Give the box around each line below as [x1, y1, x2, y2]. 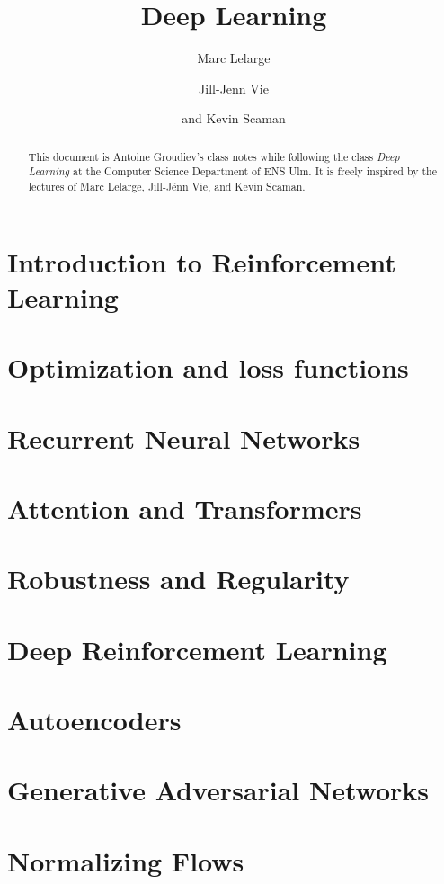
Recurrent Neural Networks [7, 419, 360, 456]
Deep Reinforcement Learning [7, 630, 387, 667]
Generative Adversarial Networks [7, 772, 430, 808]
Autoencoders [7, 701, 182, 738]
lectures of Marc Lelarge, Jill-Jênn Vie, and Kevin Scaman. [28, 179, 306, 194]
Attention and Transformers [7, 489, 362, 526]
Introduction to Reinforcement [7, 243, 396, 280]
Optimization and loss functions [7, 349, 409, 386]
